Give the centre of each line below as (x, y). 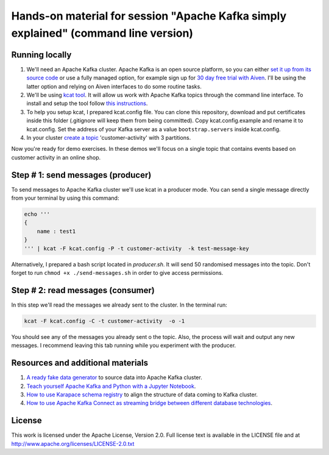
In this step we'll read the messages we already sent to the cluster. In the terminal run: (119, 305)
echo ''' (37, 214)
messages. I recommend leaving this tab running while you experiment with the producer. (124, 346)
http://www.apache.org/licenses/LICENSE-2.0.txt (73, 443)
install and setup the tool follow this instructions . (87, 103)
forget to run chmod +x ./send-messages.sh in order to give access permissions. (117, 272)
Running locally (41, 55)
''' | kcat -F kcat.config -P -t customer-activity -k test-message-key (136, 248)
